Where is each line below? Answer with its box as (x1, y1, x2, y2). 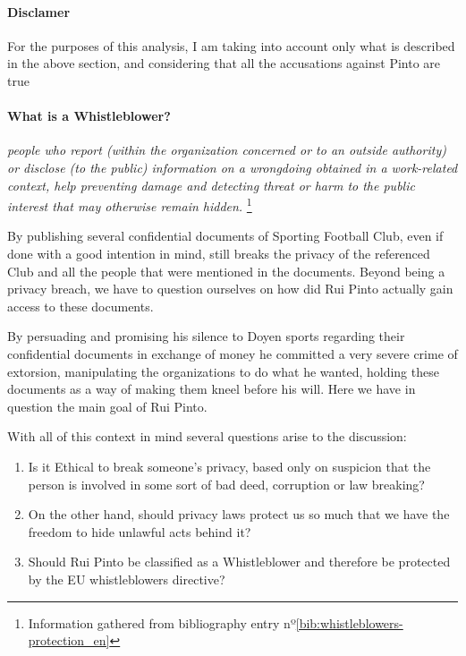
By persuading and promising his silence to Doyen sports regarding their (7, 327, 405, 345)
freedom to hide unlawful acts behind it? (28, 522, 251, 541)
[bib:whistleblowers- (295, 613, 403, 632)
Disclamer (7, 2, 71, 21)
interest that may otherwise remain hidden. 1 (7, 194, 252, 215)
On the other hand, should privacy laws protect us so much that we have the (28, 505, 450, 524)
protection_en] (28, 631, 110, 650)
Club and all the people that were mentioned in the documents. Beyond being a (7, 261, 445, 280)
